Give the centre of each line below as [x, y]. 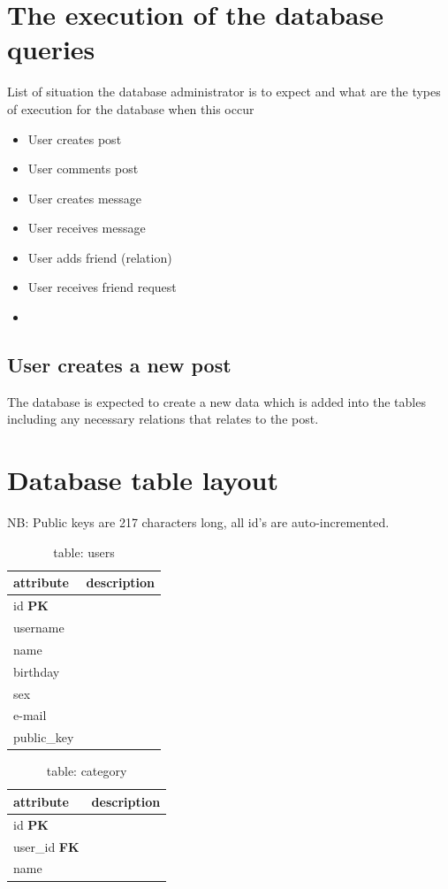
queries [51, 49]
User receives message [87, 228]
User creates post [75, 138]
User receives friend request [102, 287]
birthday [37, 671]
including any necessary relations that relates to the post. [163, 419]
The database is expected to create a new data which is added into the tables [216, 401]
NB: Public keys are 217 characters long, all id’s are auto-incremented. [198, 522]
